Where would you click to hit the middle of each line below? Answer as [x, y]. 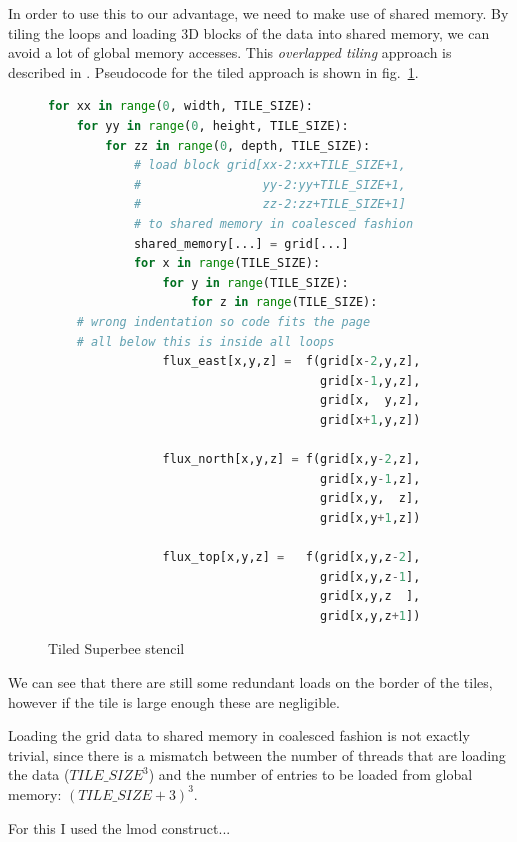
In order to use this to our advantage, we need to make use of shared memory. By [258, 13]
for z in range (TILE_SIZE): [284, 302]
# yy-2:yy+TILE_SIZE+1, [269, 184]
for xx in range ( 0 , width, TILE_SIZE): [180, 106]
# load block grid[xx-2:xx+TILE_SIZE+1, [269, 165]
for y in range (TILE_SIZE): [255, 282]
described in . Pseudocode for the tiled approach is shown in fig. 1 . [213, 71]
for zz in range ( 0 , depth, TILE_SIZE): [238, 145]
